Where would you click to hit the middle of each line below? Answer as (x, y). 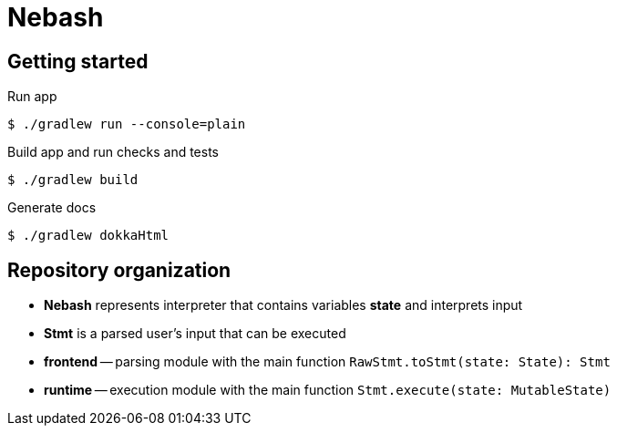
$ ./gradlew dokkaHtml (88, 236)
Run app (32, 97)
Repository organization (119, 270)
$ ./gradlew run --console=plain (127, 124)
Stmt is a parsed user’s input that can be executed (195, 334)
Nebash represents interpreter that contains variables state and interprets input (283, 305)
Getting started (78, 61)
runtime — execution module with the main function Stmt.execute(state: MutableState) (328, 390)
